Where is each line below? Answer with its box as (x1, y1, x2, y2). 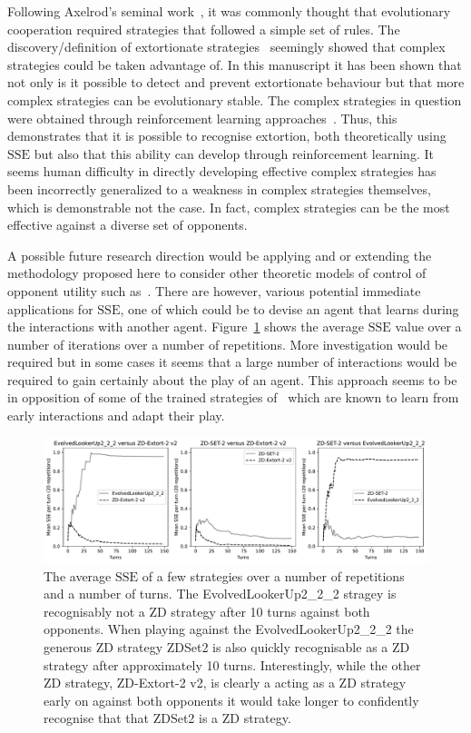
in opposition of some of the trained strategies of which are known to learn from (7, 388, 459, 407)
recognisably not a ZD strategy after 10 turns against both (44, 601, 370, 620)
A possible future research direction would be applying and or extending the (7, 245, 432, 264)
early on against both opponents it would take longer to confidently (44, 690, 419, 709)
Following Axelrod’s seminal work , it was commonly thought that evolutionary (7, 2, 451, 20)
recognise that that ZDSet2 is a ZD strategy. (44, 708, 291, 728)
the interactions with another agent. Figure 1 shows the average (7, 317, 364, 336)
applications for (7, 299, 93, 318)
